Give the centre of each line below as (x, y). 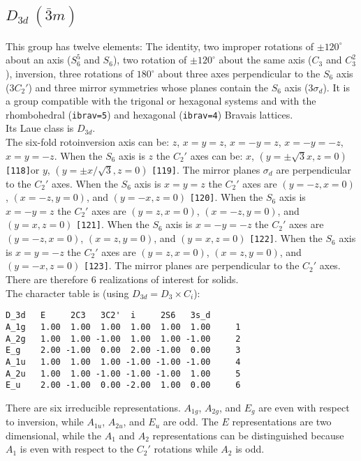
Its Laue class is (40, 128)
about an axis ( (38, 60)
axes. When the (84, 183)
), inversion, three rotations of (70, 73)
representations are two (282, 422)
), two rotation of (150, 60)
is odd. (250, 449)
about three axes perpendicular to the (239, 73)
